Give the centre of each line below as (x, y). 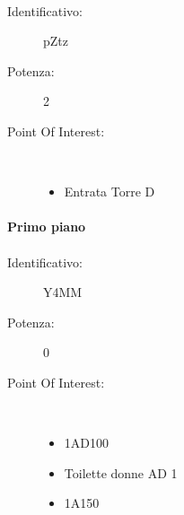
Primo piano (47, 227)
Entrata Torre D (110, 192)
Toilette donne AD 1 (121, 472)
